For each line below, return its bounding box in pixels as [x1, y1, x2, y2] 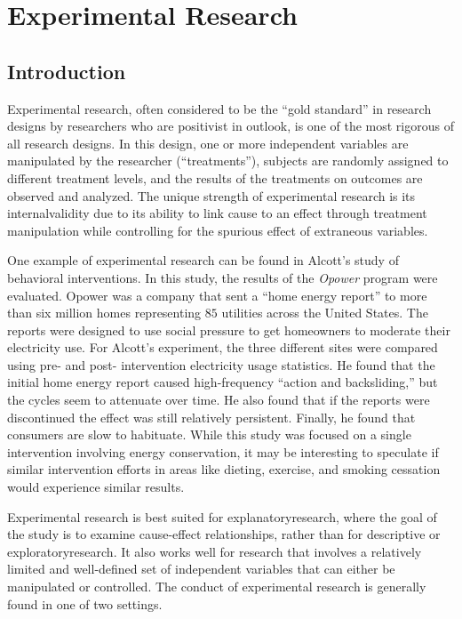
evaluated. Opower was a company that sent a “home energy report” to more [7, 285, 427, 304]
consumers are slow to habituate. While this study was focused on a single [7, 425, 411, 444]
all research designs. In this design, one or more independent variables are [7, 133, 409, 152]
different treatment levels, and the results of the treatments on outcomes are [7, 168, 423, 187]
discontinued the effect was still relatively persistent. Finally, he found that [7, 407, 416, 426]
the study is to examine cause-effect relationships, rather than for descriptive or [7, 525, 441, 543]
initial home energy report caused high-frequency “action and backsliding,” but [7, 373, 438, 391]
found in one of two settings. [7, 594, 163, 613]
